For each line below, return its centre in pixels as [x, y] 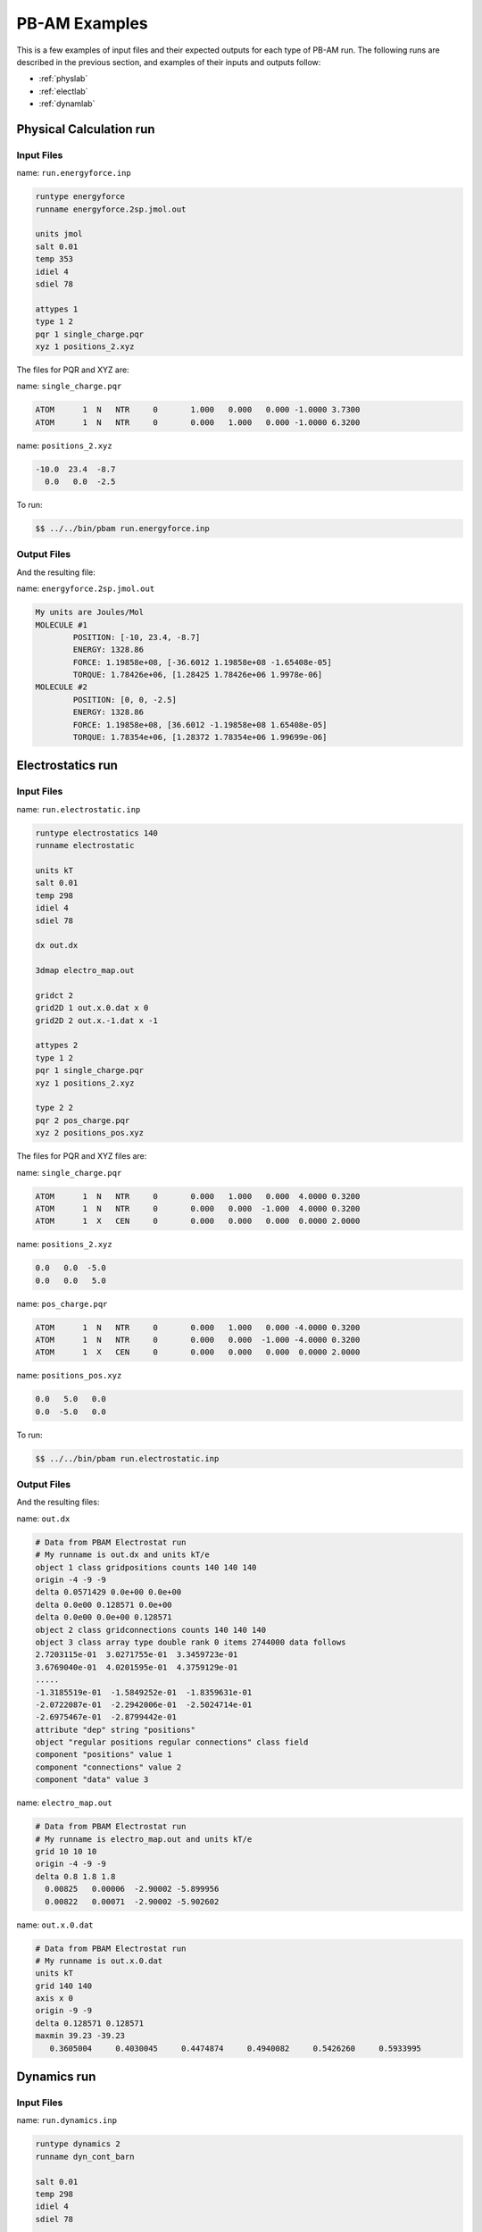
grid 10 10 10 [66, 1851]
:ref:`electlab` [63, 91]
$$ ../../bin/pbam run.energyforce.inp [122, 529]
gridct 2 [54, 995]
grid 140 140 [64, 1986]
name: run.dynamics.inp [67, 2120]
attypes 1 [57, 309]
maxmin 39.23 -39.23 [80, 2036]
